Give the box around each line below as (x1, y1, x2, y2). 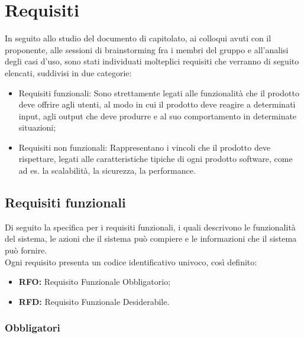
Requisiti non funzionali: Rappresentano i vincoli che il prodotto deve (18, 141, 271, 153)
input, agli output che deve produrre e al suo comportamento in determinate (18, 109, 297, 122)
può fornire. (5, 244, 47, 256)
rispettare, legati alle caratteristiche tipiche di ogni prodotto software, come (18, 152, 293, 165)
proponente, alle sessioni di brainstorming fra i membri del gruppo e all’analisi (5, 43, 289, 56)
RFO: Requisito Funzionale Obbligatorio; (18, 275, 171, 288)
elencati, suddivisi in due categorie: (5, 66, 132, 79)
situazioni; (18, 121, 56, 134)
